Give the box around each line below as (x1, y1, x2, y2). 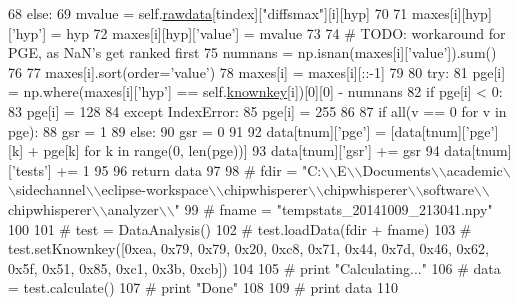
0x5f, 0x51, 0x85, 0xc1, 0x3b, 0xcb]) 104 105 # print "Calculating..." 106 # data (8, 257, 501, 278)
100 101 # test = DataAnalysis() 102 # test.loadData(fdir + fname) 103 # (8, 218, 472, 239)
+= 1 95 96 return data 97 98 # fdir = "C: (56, 159, 322, 180)
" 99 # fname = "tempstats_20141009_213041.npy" (174, 198, 493, 219)
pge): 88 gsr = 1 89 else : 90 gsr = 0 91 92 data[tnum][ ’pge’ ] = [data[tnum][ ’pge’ (8, 120, 495, 141)
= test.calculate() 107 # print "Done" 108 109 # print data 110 (8, 277, 398, 298)
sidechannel (15, 179, 86, 200)
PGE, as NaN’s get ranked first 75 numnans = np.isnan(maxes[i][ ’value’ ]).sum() (8, 42, 497, 63)
